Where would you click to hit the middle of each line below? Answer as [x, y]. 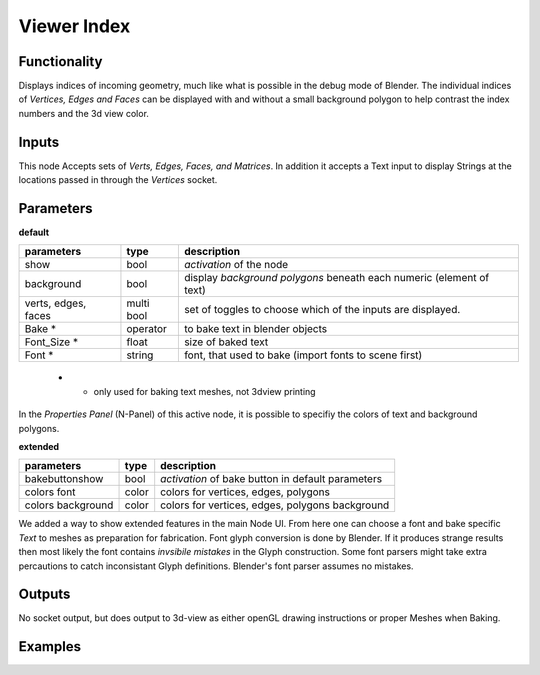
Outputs [44, 594]
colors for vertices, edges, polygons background [275, 505]
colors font [50, 492]
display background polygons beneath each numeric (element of [336, 278]
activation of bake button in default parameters [271, 479]
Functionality [60, 61]
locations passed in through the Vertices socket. [118, 180]
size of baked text [226, 342]
